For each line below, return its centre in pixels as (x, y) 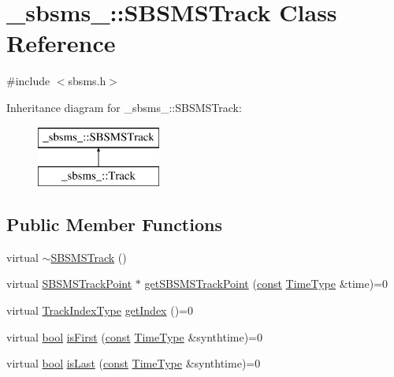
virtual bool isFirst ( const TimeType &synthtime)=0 (134, 336)
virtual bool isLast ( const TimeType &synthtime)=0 (134, 363)
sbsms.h (87, 81)
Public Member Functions (114, 224)
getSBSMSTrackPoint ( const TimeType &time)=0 (266, 284)
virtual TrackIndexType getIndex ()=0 (100, 310)
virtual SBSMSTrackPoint (69, 284)
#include (28, 81)
